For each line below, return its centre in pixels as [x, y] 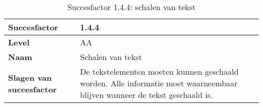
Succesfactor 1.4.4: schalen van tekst [131, 7]
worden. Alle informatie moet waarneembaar [159, 83]
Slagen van [30, 77]
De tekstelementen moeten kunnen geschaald [159, 71]
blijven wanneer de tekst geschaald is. [146, 95]
